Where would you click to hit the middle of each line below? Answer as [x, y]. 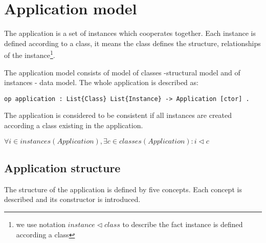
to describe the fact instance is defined [183, 224]
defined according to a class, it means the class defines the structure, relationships [132, 43]
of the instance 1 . [30, 54]
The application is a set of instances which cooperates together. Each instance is [130, 33]
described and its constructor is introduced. [72, 199]
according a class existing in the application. [74, 125]
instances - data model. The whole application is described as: [101, 82]
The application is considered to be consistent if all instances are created [118, 115]
